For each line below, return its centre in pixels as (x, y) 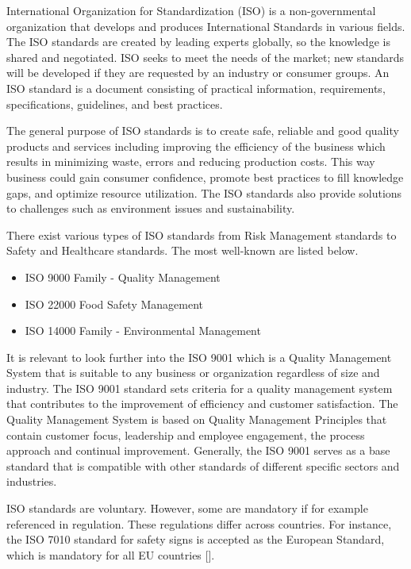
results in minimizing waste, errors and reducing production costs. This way (191, 161)
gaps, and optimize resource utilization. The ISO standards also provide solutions (204, 192)
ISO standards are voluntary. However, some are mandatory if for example (187, 508)
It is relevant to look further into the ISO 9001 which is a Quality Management (199, 357)
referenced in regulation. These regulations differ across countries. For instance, (199, 523)
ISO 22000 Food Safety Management (114, 304)
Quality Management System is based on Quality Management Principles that (197, 419)
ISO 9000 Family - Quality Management (123, 277)
